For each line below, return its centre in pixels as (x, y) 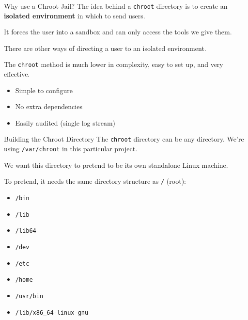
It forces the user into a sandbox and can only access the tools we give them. (118, 32)
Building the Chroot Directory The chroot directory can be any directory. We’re (124, 139)
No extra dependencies (49, 106)
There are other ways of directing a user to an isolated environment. (105, 48)
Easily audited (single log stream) (65, 122)
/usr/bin (29, 296)
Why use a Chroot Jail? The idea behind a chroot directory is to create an (116, 6)
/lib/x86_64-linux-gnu (52, 312)
